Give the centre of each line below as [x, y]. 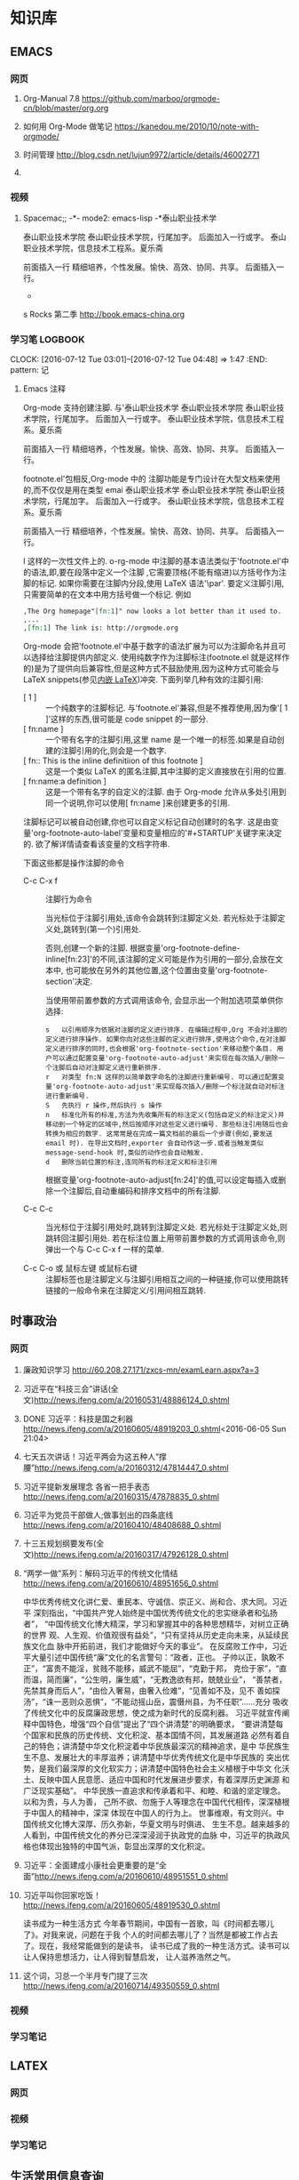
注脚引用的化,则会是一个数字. [114, 751]
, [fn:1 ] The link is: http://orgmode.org [101, 628]
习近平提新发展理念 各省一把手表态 [86, 1486]
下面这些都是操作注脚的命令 [74, 863]
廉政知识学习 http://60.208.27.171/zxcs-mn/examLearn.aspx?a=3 [141, 1370]
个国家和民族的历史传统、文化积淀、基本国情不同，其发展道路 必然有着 [152, 1734]
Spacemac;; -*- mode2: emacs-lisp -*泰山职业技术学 [119, 218]
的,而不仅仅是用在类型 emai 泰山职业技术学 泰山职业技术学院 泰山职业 [150, 490]
